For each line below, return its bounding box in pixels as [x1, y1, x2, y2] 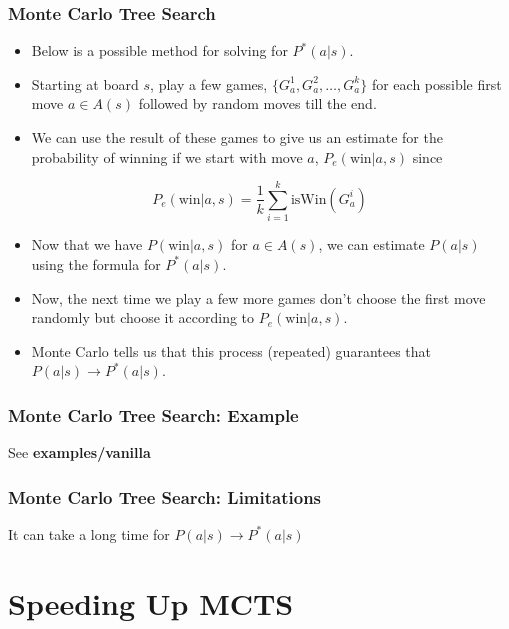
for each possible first [371, 73, 502, 94]
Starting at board [31, 73, 139, 94]
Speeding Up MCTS [8, 582, 294, 623]
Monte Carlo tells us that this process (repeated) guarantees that [31, 340, 432, 361]
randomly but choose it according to [31, 307, 255, 328]
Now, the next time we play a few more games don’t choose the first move [31, 287, 486, 308]
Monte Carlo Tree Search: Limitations [8, 484, 322, 509]
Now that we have [31, 234, 143, 255]
